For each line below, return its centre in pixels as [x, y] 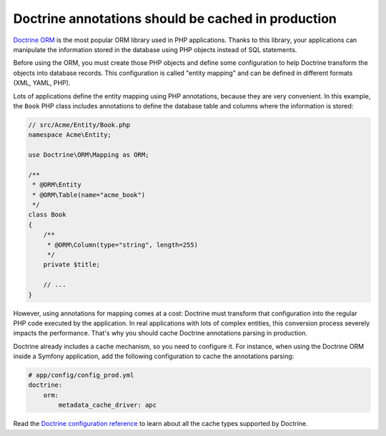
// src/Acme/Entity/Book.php [79, 125]
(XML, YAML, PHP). [42, 83]
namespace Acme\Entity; [70, 135]
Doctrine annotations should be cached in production [175, 19]
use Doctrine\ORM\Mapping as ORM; [89, 155]
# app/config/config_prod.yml [81, 375]
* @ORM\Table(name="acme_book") [89, 195]
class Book [47, 215]
